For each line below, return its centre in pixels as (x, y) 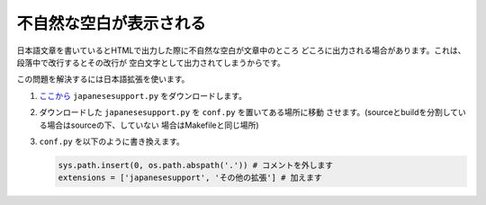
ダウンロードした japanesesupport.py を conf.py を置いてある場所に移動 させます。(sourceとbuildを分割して (249, 112)
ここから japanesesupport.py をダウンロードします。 (143, 95)
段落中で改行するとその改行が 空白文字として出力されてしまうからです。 (151, 62)
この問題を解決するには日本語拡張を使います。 (103, 79)
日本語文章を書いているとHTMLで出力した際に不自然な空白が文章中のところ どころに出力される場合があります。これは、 (241, 50)
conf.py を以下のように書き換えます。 (112, 141)
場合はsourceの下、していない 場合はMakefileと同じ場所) (153, 125)
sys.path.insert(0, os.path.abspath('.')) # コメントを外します (196, 165)
